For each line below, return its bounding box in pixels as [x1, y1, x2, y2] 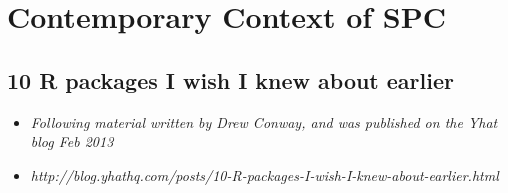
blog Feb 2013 [30, 131, 114, 152]
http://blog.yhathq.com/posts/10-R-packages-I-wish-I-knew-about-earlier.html [30, 164, 499, 185]
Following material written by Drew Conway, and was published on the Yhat [30, 111, 498, 132]
